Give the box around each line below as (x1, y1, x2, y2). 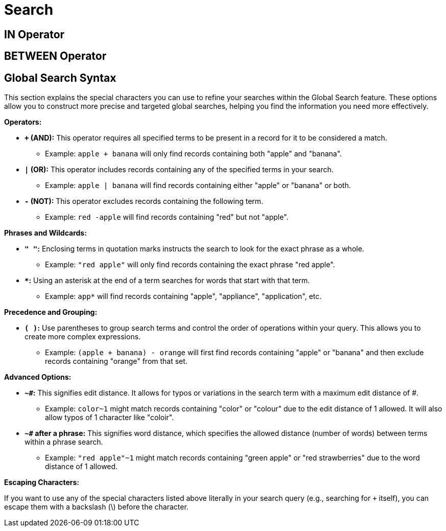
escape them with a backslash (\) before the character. (4, 502, 189, 512)
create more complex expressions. (25, 332, 141, 341)
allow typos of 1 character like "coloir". (45, 413, 174, 422)
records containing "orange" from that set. (45, 357, 187, 366)
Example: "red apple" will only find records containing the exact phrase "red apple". (45, 260, 335, 269)
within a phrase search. (25, 437, 103, 447)
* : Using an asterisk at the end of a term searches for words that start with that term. (25, 276, 310, 285)
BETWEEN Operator (4, 50, 107, 63)
